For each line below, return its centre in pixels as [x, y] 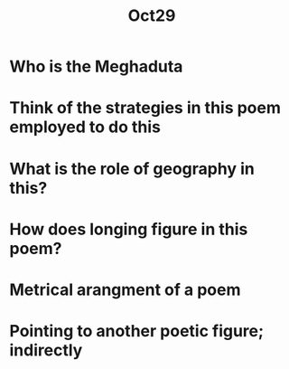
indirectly [46, 350]
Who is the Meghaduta [96, 66]
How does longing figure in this [129, 229]
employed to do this [85, 127]
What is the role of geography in [132, 169]
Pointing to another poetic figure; [137, 331]
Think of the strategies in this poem [145, 108]
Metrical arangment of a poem [125, 289]
